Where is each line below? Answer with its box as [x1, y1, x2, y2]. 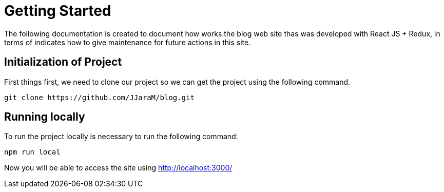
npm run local [4, 148, 61, 157]
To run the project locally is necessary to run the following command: [4, 132, 238, 141]
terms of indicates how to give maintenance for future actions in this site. [4, 37, 251, 47]
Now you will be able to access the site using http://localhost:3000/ [4, 163, 233, 172]
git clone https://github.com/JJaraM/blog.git [4, 93, 195, 102]
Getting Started [4, 2, 111, 20]
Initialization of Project [4, 55, 122, 69]
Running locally [4, 110, 85, 124]
